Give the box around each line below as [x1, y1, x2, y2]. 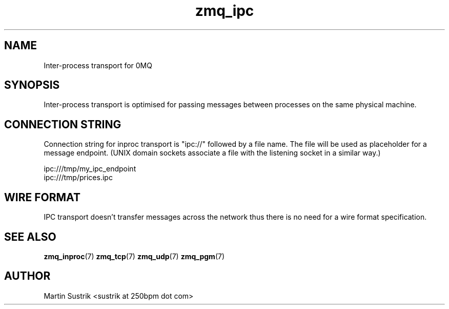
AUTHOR [4, 269, 51, 283]
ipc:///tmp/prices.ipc [44, 173, 113, 182]
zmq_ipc [195, 2, 254, 20]
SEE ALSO [4, 230, 56, 243]
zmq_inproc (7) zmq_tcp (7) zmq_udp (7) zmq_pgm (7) [44, 252, 225, 261]
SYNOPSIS [4, 79, 60, 92]
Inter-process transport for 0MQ [44, 61, 152, 70]
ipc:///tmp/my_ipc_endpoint [44, 164, 136, 173]
